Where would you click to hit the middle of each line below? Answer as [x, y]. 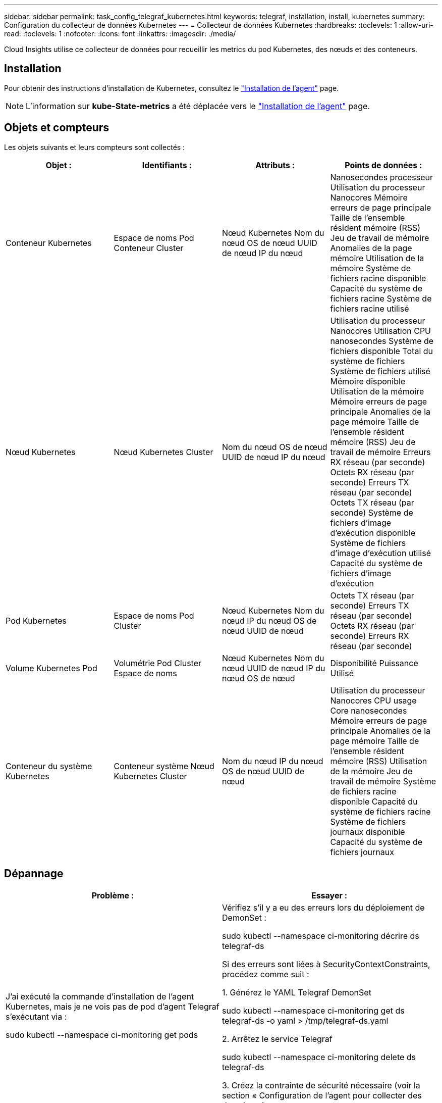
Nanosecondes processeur [381, 177]
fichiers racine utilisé [370, 308]
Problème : [113, 895]
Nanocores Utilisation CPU [381, 331]
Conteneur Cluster [149, 248]
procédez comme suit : [266, 974]
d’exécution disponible [373, 533]
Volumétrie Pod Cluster [158, 663]
